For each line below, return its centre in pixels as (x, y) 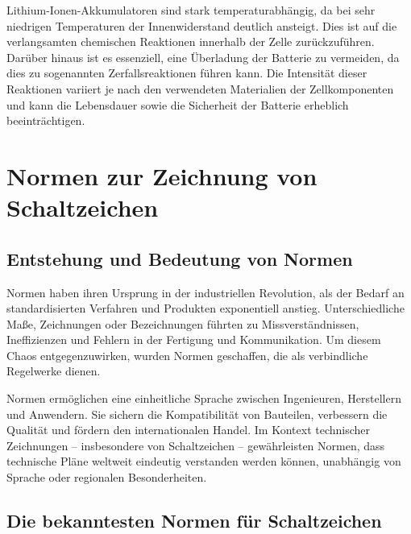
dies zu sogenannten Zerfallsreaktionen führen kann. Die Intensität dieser (187, 73)
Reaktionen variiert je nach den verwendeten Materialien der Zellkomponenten (200, 88)
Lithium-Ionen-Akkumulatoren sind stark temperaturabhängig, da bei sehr (191, 10)
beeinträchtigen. (46, 120)
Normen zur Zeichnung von (162, 175)
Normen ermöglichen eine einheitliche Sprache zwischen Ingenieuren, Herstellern (204, 398)
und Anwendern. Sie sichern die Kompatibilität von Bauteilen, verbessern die (197, 414)
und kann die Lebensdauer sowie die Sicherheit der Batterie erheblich (178, 104)
